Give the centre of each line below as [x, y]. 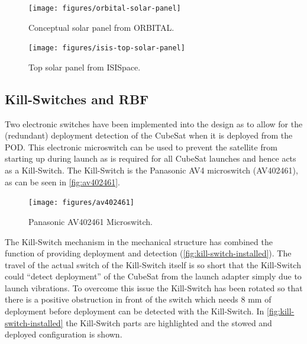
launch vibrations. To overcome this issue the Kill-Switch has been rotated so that [154, 287]
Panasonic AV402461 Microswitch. [91, 221]
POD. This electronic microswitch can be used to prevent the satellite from [141, 147]
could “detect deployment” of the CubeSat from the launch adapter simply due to [153, 276]
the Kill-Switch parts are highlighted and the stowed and [169, 322]
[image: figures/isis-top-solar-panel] [107, 48]
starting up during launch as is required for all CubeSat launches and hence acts [151, 158]
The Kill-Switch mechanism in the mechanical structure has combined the [139, 241]
